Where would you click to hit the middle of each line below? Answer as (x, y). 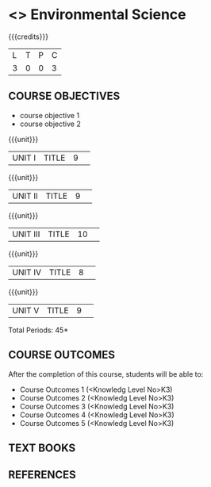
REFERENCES (42, 475)
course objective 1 (50, 115)
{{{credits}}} (29, 36)
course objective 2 (50, 124)
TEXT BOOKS (42, 448)
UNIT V (26, 310)
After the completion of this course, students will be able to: (106, 374)
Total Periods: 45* (38, 330)
